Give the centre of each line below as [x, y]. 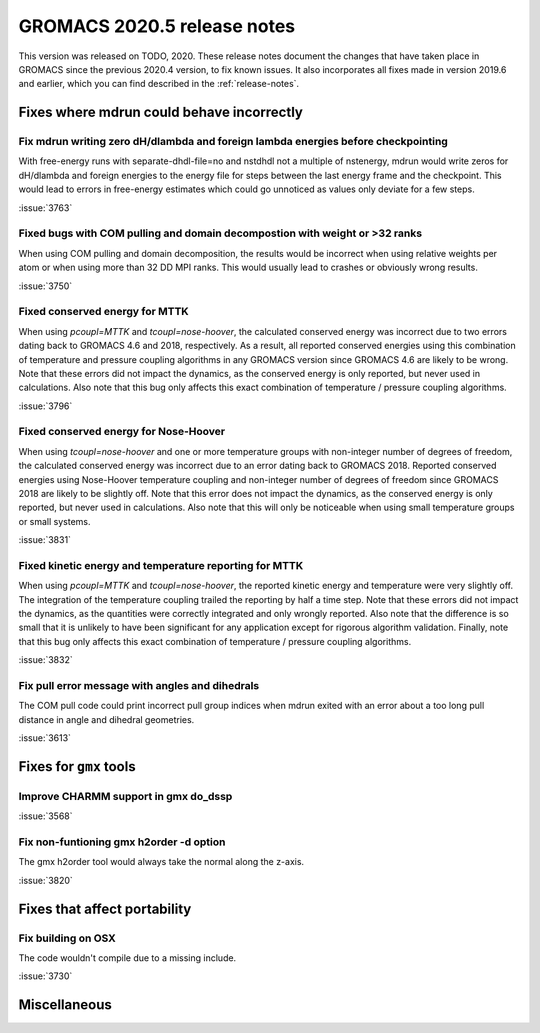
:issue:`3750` [45, 286]
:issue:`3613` [45, 738]
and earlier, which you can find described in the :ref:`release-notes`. [159, 84]
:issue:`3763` [45, 207]
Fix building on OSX [67, 938]
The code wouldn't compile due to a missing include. [127, 958]
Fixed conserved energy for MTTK [103, 312]
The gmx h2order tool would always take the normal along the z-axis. [161, 862]
